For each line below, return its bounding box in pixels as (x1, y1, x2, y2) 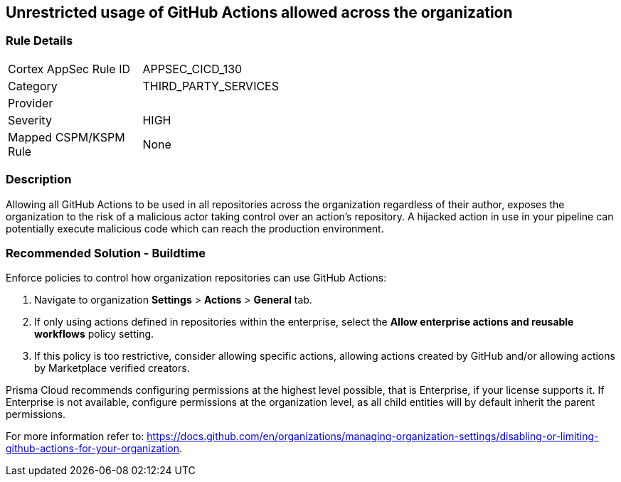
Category (8, 78, 58, 93)
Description (6, 172, 72, 187)
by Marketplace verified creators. (34, 362, 190, 375)
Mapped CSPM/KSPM (8, 129, 125, 144)
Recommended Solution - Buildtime (6, 245, 206, 260)
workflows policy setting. (34, 328, 154, 341)
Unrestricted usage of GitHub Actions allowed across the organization (6, 4, 513, 21)
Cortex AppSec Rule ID (8, 61, 131, 76)
